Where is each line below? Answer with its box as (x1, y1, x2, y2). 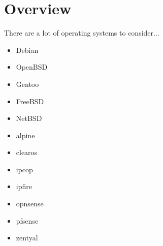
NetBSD (16, 113, 42, 124)
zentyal (16, 232, 38, 243)
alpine (16, 130, 35, 140)
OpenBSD (16, 61, 48, 72)
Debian (16, 44, 39, 55)
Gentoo (16, 78, 39, 89)
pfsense (16, 215, 39, 226)
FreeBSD (16, 96, 44, 106)
